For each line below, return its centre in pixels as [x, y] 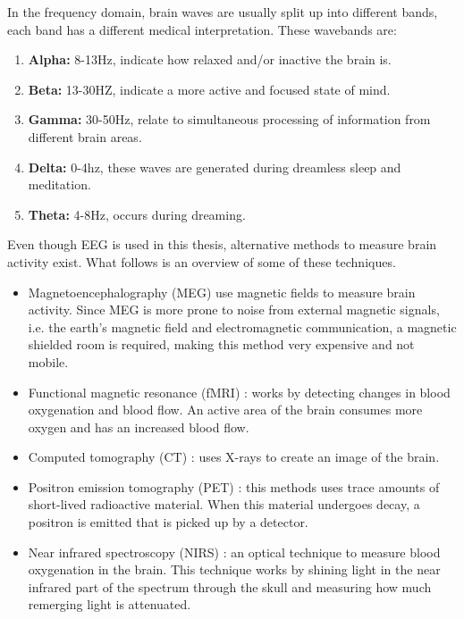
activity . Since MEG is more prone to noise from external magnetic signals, [234, 309]
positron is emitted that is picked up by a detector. [168, 522]
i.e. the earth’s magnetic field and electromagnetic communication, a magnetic [242, 326]
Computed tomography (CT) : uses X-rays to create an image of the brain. [234, 457]
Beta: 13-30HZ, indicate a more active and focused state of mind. [209, 89]
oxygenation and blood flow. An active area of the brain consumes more [225, 410]
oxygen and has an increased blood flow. [139, 427]
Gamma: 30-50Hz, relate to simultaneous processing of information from [229, 119]
